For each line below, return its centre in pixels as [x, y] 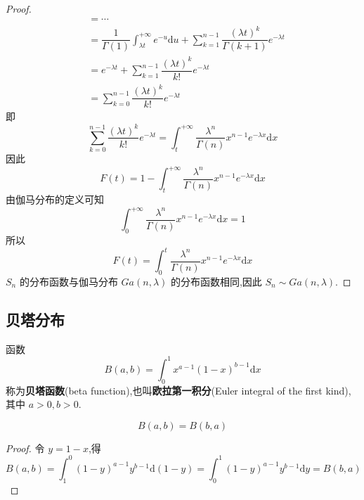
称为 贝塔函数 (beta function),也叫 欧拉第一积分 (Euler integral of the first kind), [178, 390]
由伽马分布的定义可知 [55, 199]
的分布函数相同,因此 [216, 281]
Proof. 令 [25, 448]
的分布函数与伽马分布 [69, 281]
